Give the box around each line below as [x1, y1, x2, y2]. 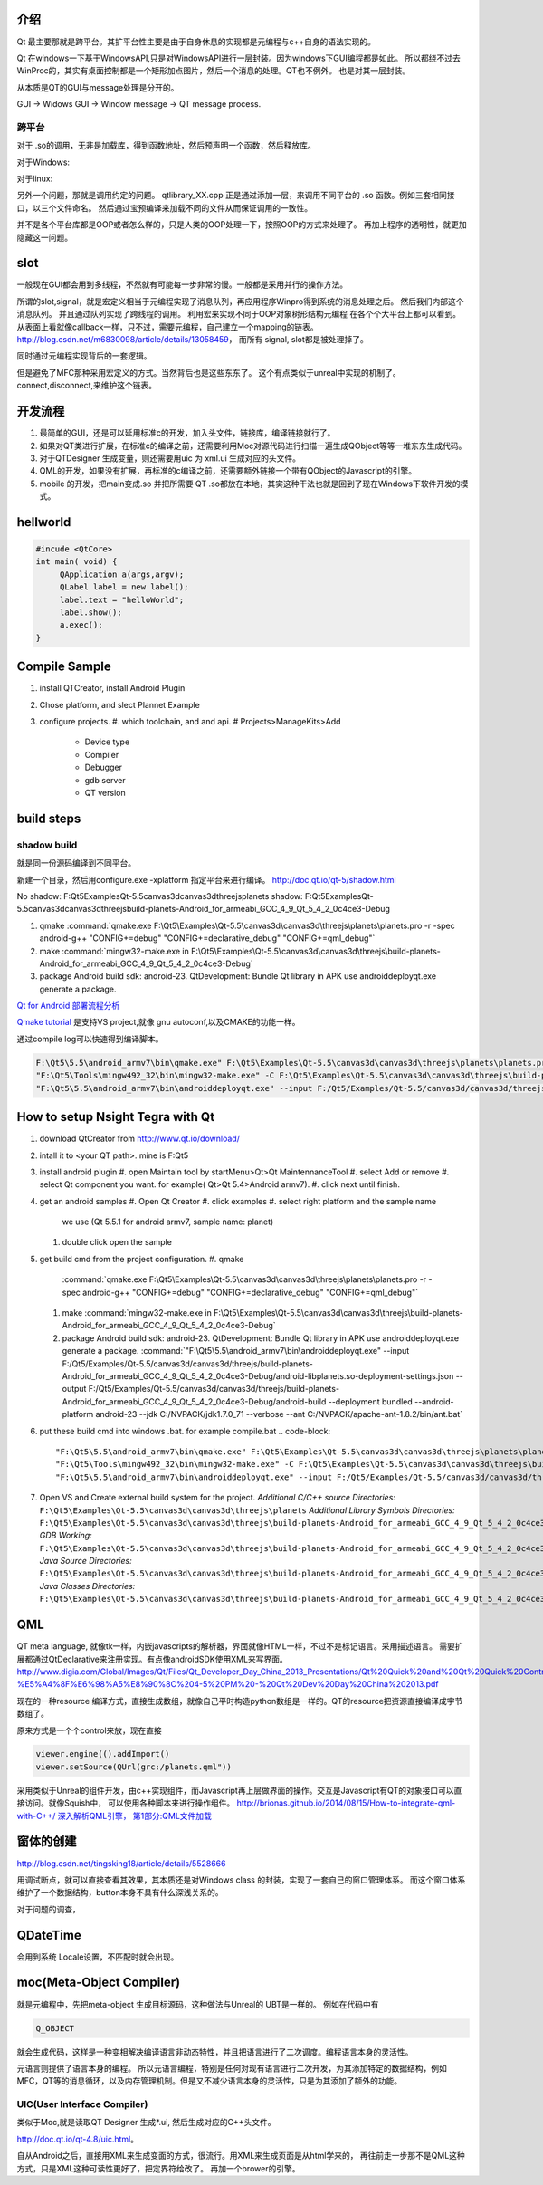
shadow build [16, 839, 78, 851]
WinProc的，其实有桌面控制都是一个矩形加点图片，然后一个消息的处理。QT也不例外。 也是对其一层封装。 [16, 65, 411, 76]
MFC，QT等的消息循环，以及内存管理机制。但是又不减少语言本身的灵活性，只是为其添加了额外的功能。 [16, 2075, 403, 2086]
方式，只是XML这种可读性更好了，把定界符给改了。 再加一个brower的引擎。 [16, 2162, 300, 2173]
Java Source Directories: [39, 1556, 132, 1567]
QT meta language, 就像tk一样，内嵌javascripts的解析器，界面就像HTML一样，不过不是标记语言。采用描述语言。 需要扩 [16, 1641, 463, 1652]
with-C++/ [16, 1810, 56, 1821]
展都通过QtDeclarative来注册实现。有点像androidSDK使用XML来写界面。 [16, 1653, 289, 1664]
